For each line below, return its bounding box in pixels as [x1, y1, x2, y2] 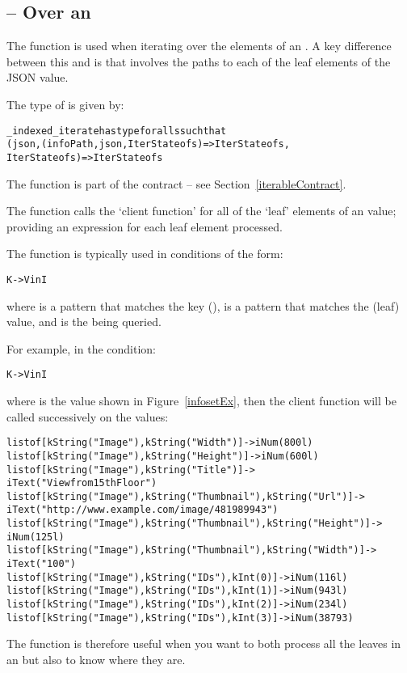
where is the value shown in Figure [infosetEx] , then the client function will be [6, 392, 397, 409]
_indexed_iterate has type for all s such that [6, 125, 227, 137]
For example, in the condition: [6, 340, 156, 357]
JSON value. [6, 69, 69, 86]
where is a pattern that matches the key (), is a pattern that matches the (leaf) [6, 297, 400, 314]
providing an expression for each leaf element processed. [6, 218, 283, 235]
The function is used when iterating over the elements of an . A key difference [6, 37, 392, 54]
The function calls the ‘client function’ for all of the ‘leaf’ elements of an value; [6, 202, 397, 219]
